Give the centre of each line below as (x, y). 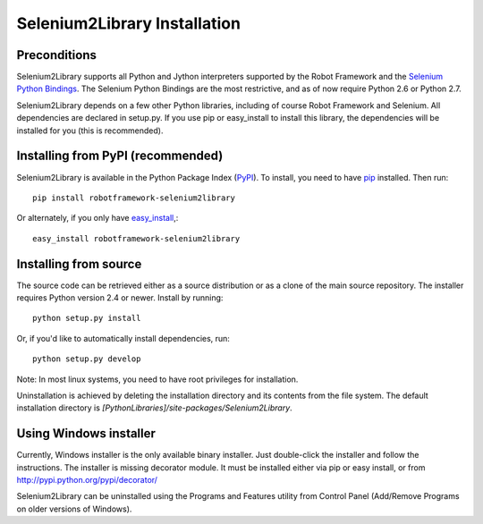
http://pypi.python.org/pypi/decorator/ (87, 480)
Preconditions (57, 55)
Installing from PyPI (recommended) (120, 156)
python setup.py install (87, 318)
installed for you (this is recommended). (90, 131)
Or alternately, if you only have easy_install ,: (97, 218)
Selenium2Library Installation (129, 23)
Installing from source (79, 264)
